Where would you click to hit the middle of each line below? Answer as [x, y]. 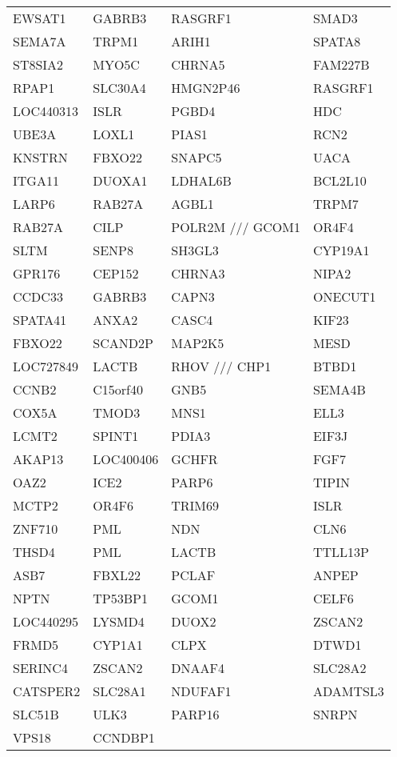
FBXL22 [117, 575]
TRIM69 [195, 505]
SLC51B [36, 714]
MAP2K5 [198, 343]
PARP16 [195, 714]
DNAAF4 [198, 668]
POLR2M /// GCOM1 [236, 227]
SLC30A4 [119, 88]
